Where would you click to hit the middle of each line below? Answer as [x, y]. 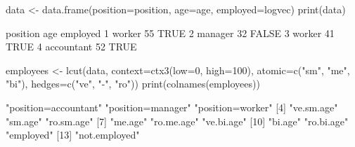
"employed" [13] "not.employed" [73, 135]
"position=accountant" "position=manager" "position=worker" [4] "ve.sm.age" [172, 107]
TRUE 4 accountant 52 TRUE [71, 47]
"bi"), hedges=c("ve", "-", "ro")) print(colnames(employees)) [133, 84]
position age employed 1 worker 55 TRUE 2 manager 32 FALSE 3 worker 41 [170, 33]
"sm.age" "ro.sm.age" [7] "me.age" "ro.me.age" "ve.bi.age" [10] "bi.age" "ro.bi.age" [177, 121]
